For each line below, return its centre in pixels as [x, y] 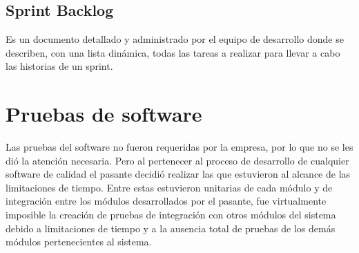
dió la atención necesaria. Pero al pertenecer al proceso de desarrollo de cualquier [177, 160]
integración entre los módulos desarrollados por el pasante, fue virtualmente [166, 201]
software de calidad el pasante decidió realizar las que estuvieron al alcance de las [178, 174]
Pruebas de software [104, 114]
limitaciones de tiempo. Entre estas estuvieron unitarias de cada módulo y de [169, 187]
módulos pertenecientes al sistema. [79, 242]
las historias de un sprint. [59, 66]
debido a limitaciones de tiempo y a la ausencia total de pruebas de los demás [171, 228]
